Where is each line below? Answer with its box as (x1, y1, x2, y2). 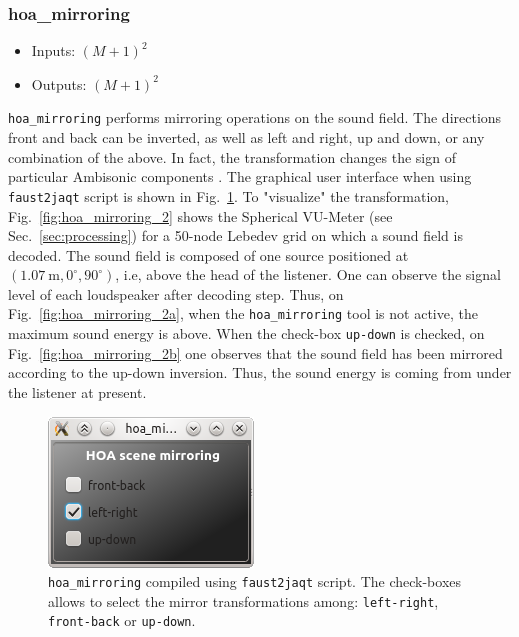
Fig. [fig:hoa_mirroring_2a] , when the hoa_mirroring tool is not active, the (8, 303, 478, 324)
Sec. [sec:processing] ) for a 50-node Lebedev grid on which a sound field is (8, 225, 463, 246)
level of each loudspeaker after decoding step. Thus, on (8, 283, 344, 304)
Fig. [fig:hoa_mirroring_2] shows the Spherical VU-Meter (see (8, 205, 393, 226)
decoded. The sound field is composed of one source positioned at (8, 244, 409, 265)
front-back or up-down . (48, 610, 196, 631)
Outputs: (31, 73, 87, 94)
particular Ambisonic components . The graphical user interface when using (8, 166, 472, 187)
